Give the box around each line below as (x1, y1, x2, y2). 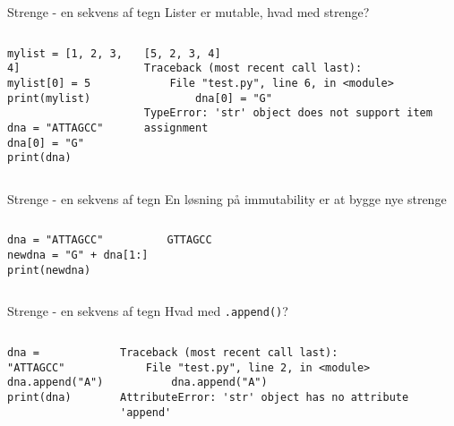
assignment (143, 121, 209, 134)
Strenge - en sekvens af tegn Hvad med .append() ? (7, 302, 288, 320)
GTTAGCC (167, 234, 212, 247)
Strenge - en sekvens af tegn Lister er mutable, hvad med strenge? (7, 3, 370, 21)
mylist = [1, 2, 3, (7, 47, 123, 60)
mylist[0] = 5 (7, 76, 91, 89)
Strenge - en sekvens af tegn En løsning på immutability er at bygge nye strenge (7, 189, 447, 208)
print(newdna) (7, 263, 91, 277)
